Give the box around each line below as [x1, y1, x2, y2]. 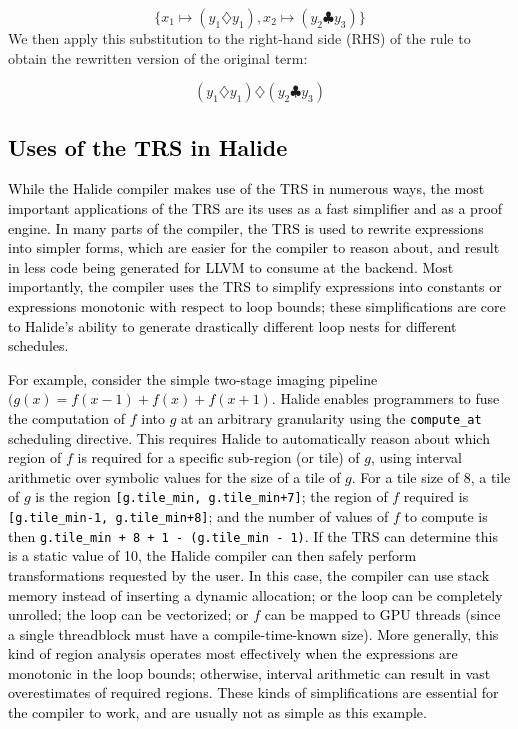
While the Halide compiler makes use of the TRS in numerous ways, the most [8, 178, 485, 199]
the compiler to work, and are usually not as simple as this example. [8, 702, 427, 723]
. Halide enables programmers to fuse [271, 388, 500, 409]
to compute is [404, 506, 488, 527]
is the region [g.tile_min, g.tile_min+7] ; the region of [35, 486, 388, 507]
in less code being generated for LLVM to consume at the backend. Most [8, 256, 454, 277]
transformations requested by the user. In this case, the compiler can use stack [8, 564, 490, 585]
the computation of [8, 407, 126, 428]
